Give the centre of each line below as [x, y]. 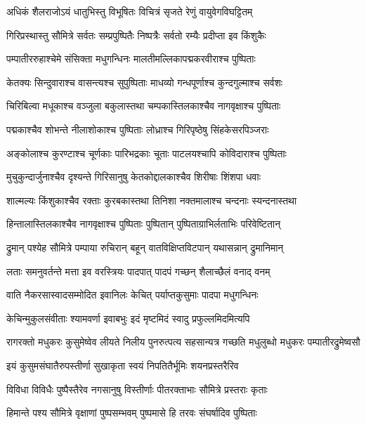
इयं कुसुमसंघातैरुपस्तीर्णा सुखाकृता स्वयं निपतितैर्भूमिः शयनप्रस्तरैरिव [123, 365]
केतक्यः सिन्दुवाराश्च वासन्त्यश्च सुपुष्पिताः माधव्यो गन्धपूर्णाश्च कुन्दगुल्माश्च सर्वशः [145, 82]
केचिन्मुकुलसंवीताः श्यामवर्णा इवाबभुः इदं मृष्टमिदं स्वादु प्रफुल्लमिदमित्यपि [128, 318]
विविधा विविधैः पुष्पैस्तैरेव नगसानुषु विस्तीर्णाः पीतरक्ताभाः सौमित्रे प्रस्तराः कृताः [137, 389]
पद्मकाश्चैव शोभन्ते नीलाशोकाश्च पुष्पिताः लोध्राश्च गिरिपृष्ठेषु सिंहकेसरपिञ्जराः [138, 129]
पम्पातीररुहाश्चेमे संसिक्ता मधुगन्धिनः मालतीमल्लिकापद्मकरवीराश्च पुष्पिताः [131, 59]
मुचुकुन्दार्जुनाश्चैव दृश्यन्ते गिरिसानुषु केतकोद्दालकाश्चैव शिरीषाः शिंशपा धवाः [134, 177]
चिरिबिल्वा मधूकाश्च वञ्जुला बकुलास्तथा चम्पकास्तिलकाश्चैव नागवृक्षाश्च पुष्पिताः [144, 106]
